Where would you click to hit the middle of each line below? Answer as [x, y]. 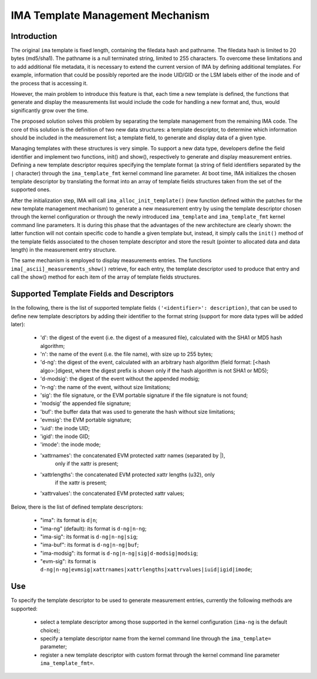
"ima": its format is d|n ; [69, 520]
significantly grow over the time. [50, 110]
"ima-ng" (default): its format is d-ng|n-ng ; [93, 529]
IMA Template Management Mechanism [110, 15]
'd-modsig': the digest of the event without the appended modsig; [120, 379]
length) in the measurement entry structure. [64, 250]
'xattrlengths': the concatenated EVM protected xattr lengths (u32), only [128, 474]
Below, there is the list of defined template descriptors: [77, 507]
